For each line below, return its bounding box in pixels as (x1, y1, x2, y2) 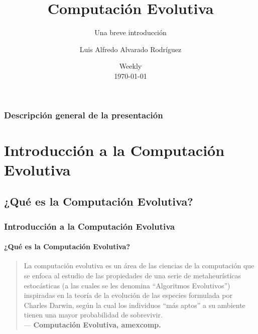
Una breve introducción (94, 27, 167, 38)
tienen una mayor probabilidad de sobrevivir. (24, 309, 163, 320)
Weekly (119, 61, 142, 71)
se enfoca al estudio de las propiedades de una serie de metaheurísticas (24, 270, 241, 280)
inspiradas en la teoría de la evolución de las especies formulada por (24, 290, 232, 300)
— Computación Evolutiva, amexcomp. (24, 319, 161, 329)
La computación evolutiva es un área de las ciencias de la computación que (24, 260, 254, 271)
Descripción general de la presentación (4, 108, 163, 121)
